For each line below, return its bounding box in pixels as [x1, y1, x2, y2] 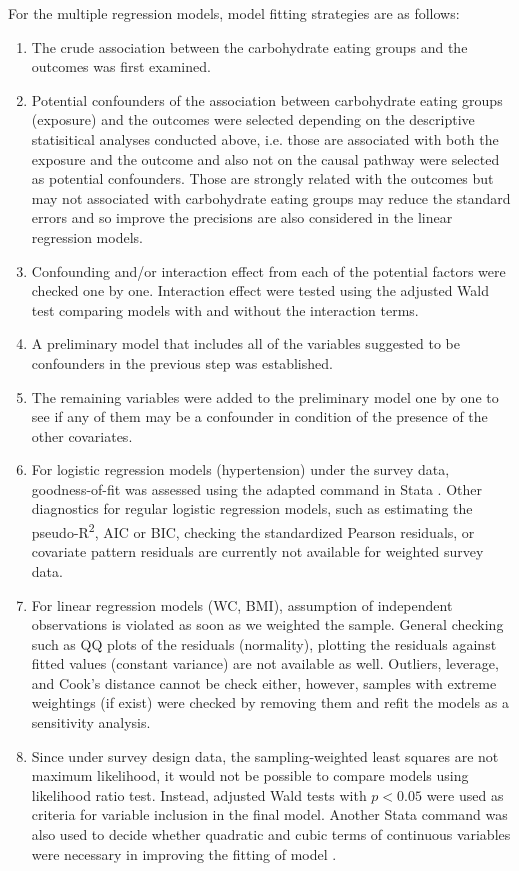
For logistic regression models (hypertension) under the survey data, [31, 459, 450, 480]
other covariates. [31, 425, 133, 446]
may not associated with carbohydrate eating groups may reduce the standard [31, 187, 511, 208]
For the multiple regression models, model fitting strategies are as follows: [8, 3, 460, 23]
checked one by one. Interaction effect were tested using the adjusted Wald [31, 280, 489, 301]
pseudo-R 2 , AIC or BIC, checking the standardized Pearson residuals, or [31, 519, 475, 542]
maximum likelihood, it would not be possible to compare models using [31, 765, 469, 786]
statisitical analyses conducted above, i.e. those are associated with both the [31, 128, 499, 149]
